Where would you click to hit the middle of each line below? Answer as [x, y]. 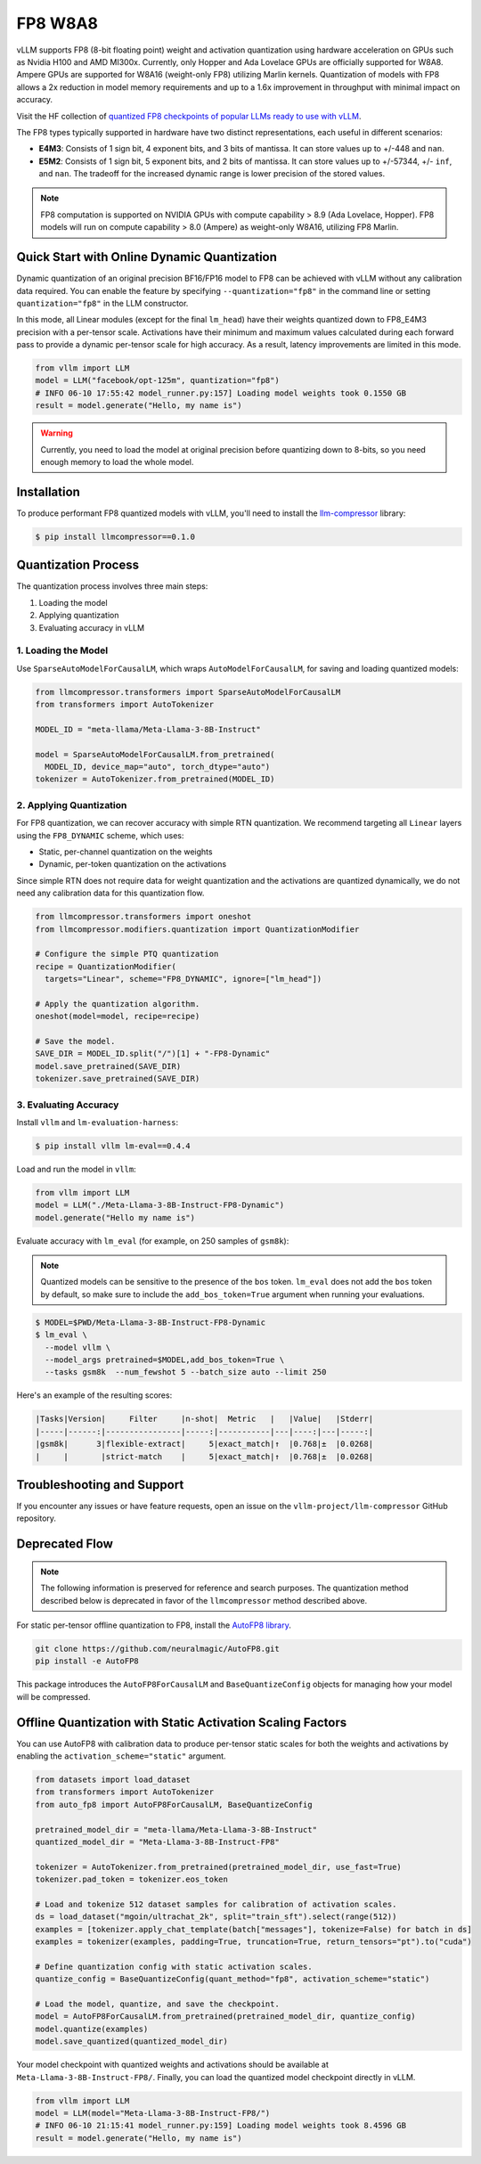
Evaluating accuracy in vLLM [92, 627]
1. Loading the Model [62, 650]
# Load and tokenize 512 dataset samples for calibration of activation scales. [216, 1904]
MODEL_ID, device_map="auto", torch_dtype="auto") [158, 767]
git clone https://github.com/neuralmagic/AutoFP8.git [157, 1649]
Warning [57, 433]
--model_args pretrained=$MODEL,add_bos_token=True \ [165, 1360]
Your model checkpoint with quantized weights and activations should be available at [172, 2065]
